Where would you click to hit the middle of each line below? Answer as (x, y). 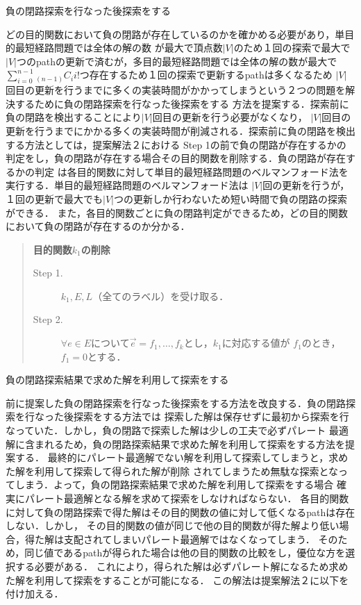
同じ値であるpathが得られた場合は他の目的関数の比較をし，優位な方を (185, 553)
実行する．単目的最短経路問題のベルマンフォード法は (127, 185)
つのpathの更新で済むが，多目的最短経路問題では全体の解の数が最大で (177, 61)
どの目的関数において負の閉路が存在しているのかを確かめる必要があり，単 (175, 34)
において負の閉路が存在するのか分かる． (98, 226)
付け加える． (35, 594)
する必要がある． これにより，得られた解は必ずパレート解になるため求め (182, 566)
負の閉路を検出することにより (74, 117)
